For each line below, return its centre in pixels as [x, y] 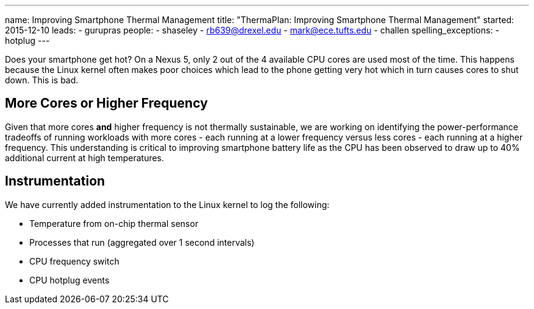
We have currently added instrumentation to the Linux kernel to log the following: [167, 204]
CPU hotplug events [69, 280]
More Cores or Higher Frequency [106, 103]
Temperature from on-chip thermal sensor [114, 223]
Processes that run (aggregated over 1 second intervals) [142, 242]
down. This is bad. [42, 80]
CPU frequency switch [74, 261]
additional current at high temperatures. [85, 158]
